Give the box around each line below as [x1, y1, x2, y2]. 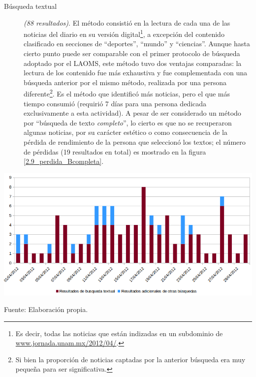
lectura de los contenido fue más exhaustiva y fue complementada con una [24, 67, 248, 78]
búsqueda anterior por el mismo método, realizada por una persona [24, 77, 226, 87]
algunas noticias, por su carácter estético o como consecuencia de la [24, 127, 227, 137]
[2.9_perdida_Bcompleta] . [24, 156, 104, 166]
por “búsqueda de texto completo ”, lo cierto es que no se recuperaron [24, 117, 232, 127]
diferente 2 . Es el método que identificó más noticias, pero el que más [24, 87, 230, 99]
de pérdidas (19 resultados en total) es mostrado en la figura [24, 146, 206, 157]
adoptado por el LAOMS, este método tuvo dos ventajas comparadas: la [24, 58, 242, 68]
